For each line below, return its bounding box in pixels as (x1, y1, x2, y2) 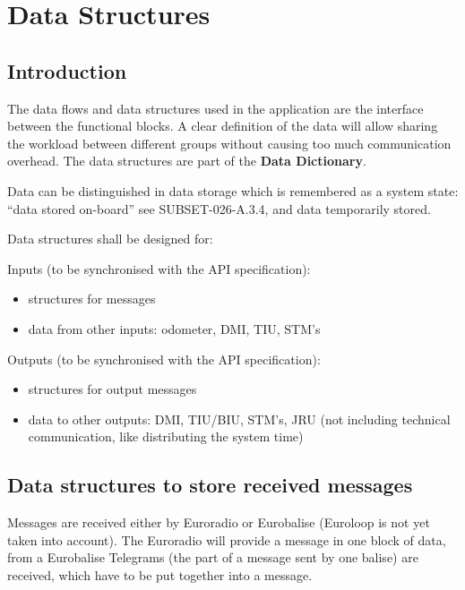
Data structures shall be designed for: (7, 229, 213, 248)
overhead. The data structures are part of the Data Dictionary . (7, 151, 366, 170)
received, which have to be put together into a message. (7, 565, 313, 584)
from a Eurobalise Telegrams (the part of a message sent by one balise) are (7, 548, 418, 567)
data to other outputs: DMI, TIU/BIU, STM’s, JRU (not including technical (28, 409, 451, 428)
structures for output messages (28, 380, 197, 398)
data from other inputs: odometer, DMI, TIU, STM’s (28, 319, 321, 338)
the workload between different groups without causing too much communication (7, 133, 452, 152)
